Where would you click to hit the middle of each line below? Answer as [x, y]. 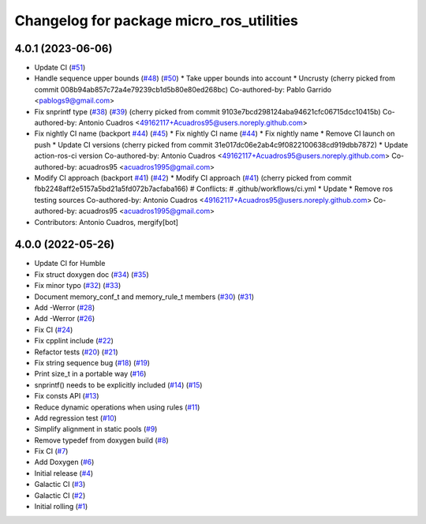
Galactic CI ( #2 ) [60, 495]
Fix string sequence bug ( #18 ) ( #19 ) [92, 362]
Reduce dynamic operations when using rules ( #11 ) [117, 407]
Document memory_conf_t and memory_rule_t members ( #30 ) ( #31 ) [144, 297]
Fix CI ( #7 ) [51, 451]
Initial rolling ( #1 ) [61, 507]
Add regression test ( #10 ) [76, 417]
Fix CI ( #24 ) [54, 329]
